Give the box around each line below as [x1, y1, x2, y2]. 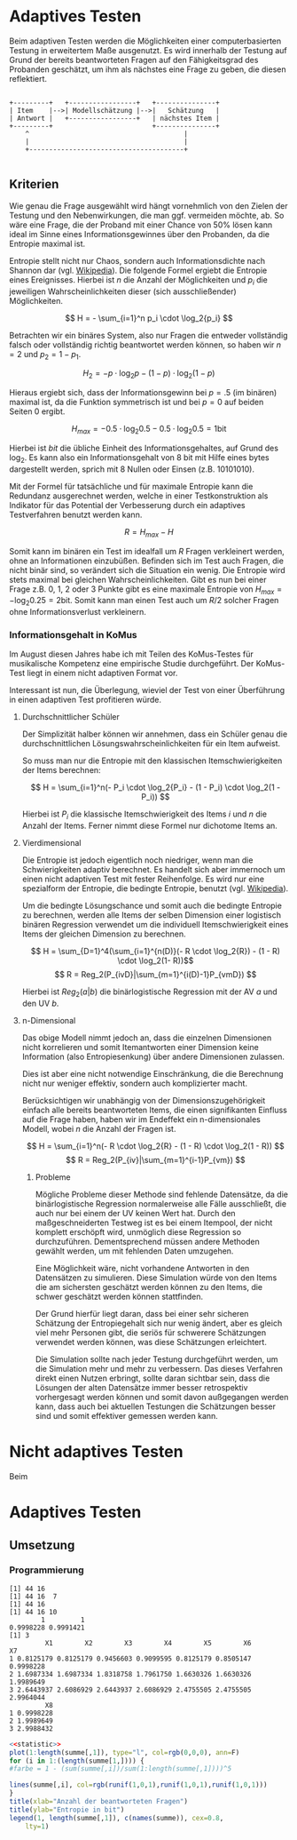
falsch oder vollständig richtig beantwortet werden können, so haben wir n [9, 339, 282, 350]
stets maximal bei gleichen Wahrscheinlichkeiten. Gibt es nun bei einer [9, 574, 267, 585]
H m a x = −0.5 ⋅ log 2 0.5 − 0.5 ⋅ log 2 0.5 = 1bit [71, 424, 227, 436]
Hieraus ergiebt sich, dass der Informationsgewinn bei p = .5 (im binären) [9, 387, 277, 398]
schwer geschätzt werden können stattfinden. [35, 1291, 204, 1302]
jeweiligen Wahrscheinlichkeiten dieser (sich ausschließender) [9, 286, 237, 297]
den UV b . [21, 998, 59, 1009]
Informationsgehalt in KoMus [9, 629, 137, 641]
